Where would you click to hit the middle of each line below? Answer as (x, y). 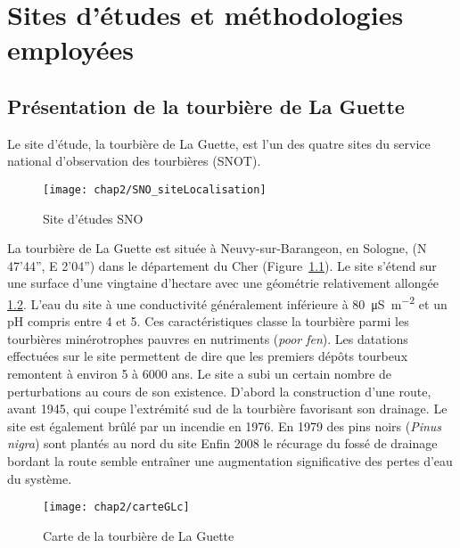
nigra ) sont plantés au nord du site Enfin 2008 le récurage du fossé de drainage (222, 443)
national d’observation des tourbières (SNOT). (134, 161)
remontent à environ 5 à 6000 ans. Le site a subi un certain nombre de (200, 374)
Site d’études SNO (93, 218)
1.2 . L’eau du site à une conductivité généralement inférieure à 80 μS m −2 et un (227, 302)
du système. (40, 478)
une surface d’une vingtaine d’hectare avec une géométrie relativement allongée (223, 283)
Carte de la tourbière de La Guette (139, 535)
